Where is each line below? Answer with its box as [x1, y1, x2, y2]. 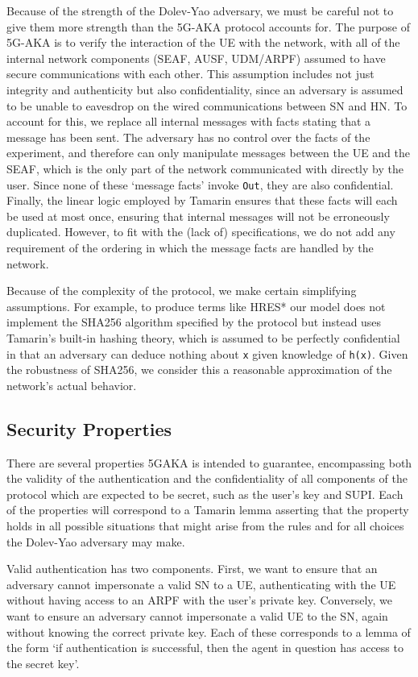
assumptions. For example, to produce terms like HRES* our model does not [6, 297, 386, 314]
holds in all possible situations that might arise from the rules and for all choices [6, 517, 404, 534]
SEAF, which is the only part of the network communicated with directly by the [6, 160, 404, 177]
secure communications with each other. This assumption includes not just [6, 65, 375, 82]
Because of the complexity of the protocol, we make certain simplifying [6, 282, 357, 299]
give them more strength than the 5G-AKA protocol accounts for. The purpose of [6, 18, 411, 35]
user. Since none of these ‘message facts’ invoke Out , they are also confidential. [6, 176, 394, 193]
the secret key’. [6, 654, 80, 671]
